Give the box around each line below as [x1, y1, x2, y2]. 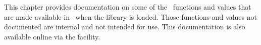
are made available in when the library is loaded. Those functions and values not [4, 11, 257, 22]
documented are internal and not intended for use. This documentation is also [4, 21, 245, 32]
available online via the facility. [4, 31, 100, 41]
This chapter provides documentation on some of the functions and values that [4, 2, 251, 12]
